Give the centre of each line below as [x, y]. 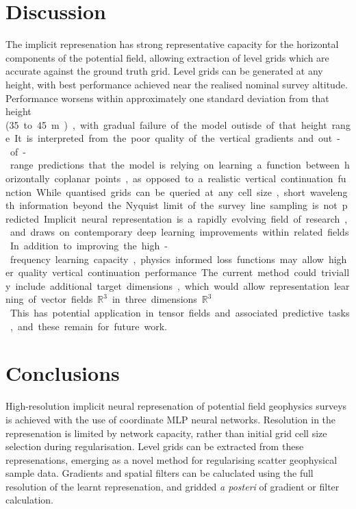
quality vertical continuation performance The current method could [167, 272]
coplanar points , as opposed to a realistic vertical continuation [194, 178]
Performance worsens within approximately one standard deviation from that [167, 98]
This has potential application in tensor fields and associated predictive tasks [180, 312]
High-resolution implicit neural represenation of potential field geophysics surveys [176, 406]
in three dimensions [154, 299]
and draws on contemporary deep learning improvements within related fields [179, 232]
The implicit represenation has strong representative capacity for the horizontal [172, 44]
